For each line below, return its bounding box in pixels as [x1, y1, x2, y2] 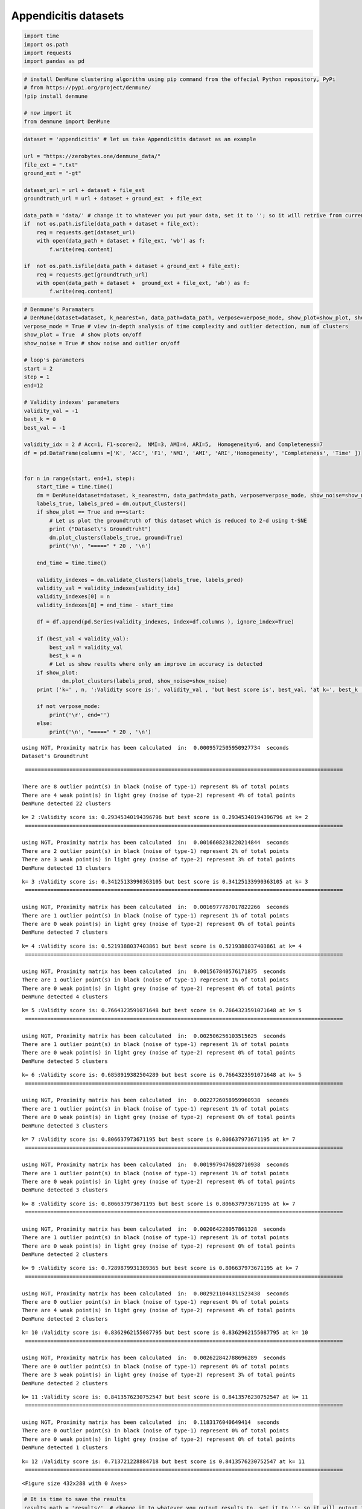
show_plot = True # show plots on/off [24, 331, 142, 338]
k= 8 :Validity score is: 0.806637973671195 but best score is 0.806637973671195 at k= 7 [22, 1200, 296, 1207]
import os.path [24, 41, 69, 48]
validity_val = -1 [24, 407, 78, 414]
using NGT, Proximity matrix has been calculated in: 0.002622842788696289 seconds [22, 1354, 286, 1361]
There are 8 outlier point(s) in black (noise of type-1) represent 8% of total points [22, 783, 290, 790]
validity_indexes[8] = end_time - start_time [36, 601, 174, 608]
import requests [24, 49, 72, 56]
